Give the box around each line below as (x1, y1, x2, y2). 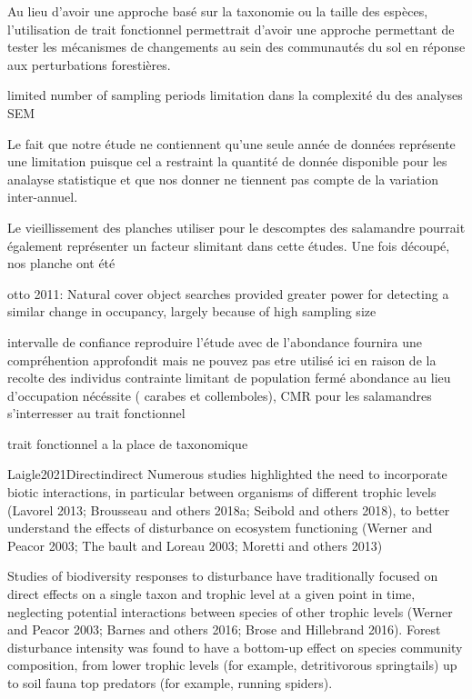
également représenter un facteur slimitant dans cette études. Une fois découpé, (7, 235, 450, 255)
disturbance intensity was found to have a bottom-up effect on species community (7, 637, 463, 656)
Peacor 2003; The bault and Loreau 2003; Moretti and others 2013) (7, 535, 383, 554)
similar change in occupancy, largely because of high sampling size (7, 302, 377, 321)
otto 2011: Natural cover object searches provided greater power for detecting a (7, 284, 449, 303)
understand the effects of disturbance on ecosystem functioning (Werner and (7, 518, 433, 537)
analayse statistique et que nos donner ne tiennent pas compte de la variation (7, 169, 439, 188)
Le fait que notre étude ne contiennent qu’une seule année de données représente (7, 134, 456, 153)
